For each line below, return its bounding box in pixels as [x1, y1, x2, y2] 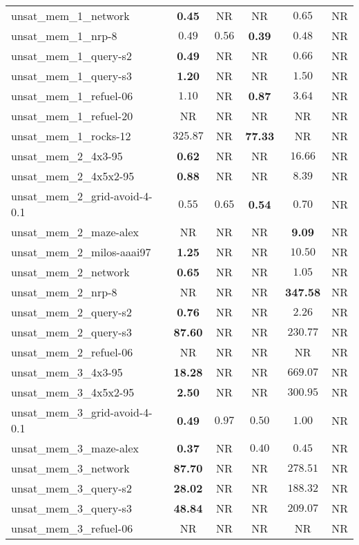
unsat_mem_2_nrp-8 [11, 284, 117, 300]
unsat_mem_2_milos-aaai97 [11, 244, 151, 260]
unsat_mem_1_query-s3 [11, 68, 132, 84]
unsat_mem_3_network [11, 460, 130, 476]
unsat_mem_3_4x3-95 [11, 364, 123, 380]
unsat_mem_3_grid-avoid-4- [11, 404, 153, 420]
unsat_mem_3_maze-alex [11, 440, 139, 456]
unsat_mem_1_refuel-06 [11, 88, 133, 104]
